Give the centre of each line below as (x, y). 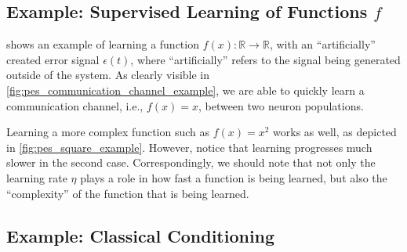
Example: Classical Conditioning (141, 235)
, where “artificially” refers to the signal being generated (265, 59)
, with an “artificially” (322, 44)
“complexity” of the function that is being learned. (128, 193)
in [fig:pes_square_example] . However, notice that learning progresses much (189, 147)
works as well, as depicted (335, 132)
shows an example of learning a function (103, 44)
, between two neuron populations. (281, 105)
